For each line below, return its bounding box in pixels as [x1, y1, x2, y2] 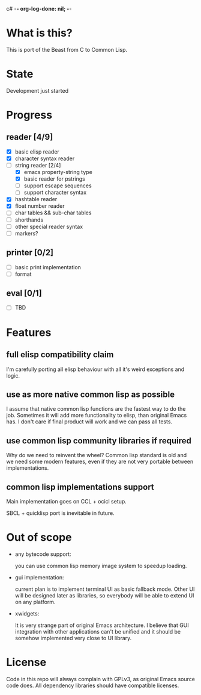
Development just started [6, 87, 69, 94]
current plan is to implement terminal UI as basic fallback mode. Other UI [14, 585, 195, 593]
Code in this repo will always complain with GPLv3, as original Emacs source [6, 675, 195, 682]
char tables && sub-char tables [14, 209, 92, 216]
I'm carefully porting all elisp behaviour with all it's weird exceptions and [6, 366, 185, 373]
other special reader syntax [14, 223, 83, 230]
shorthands [14, 216, 44, 223]
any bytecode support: [14, 550, 71, 558]
